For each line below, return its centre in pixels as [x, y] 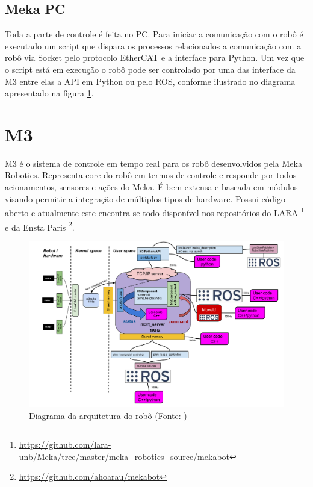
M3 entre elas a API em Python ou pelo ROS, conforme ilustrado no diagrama [150, 81]
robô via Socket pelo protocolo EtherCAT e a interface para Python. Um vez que [155, 57]
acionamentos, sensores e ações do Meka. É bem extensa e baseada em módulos [151, 187]
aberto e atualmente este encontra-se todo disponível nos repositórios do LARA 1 [155, 212]
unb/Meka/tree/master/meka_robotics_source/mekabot [124, 456]
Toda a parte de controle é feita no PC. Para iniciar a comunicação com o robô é [154, 34]
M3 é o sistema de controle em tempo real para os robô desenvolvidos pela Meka [153, 163]
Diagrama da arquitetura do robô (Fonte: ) [108, 415]
